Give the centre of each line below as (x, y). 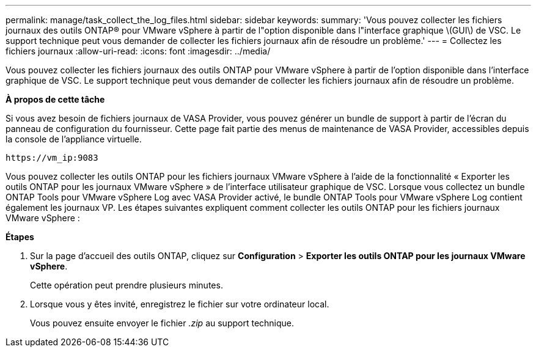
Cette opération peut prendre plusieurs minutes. (127, 285)
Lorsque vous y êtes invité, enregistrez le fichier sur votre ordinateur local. (180, 304)
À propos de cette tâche (55, 99)
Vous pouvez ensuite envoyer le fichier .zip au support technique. (162, 323)
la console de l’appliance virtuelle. (74, 139)
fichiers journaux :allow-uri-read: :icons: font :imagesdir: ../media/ (138, 51)
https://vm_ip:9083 (52, 158)
